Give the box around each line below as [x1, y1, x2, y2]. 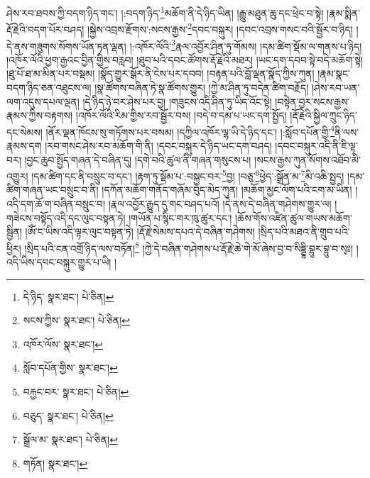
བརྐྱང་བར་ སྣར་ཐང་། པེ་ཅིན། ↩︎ [23, 384, 129, 399]
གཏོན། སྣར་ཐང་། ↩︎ [23, 455, 88, 470]
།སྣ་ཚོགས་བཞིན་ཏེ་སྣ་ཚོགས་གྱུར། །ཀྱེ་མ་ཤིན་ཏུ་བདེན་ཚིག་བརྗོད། [94, 79, 309, 94]
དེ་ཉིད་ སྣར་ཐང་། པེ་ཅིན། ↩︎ [23, 289, 114, 304]
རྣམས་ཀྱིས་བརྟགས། [6, 108, 73, 123]
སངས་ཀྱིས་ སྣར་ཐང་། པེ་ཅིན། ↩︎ [23, 313, 130, 328]
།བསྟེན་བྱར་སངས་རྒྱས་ [275, 94, 350, 109]
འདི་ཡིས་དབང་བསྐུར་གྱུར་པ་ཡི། [6, 255, 111, 269]
